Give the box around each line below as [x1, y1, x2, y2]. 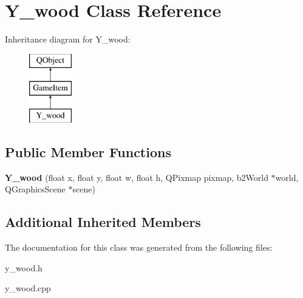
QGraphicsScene [5, 183, 66, 195]
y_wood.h [5, 261, 43, 274]
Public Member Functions [5, 143, 171, 161]
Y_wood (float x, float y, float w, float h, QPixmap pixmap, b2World [5, 171, 268, 183]
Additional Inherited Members [5, 212, 201, 231]
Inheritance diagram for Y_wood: [5, 33, 131, 46]
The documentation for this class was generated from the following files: [5, 241, 273, 254]
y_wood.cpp [5, 282, 51, 294]
